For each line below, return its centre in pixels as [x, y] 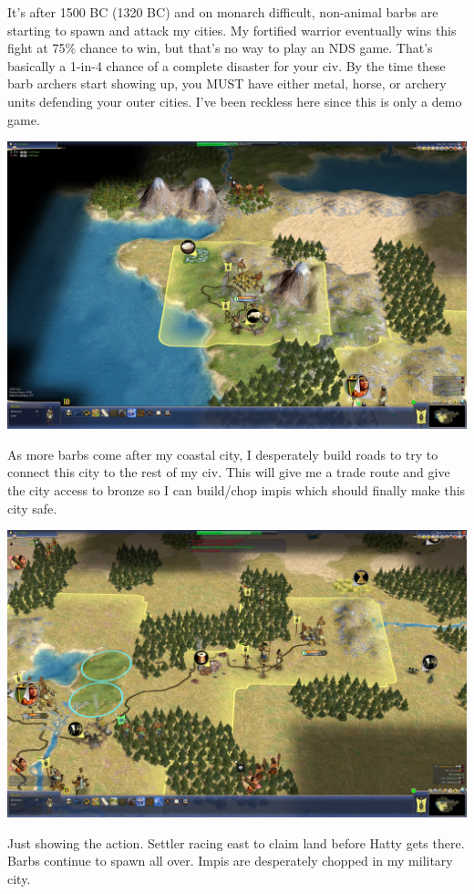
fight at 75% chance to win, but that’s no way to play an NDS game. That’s [220, 48]
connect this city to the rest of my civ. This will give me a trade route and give [229, 472]
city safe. [32, 508]
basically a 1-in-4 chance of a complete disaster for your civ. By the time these [227, 65]
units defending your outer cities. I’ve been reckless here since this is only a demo [235, 101]
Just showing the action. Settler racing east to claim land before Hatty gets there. [236, 842]
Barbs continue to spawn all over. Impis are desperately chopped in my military [230, 861]
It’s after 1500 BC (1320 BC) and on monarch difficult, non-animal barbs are [223, 12]
